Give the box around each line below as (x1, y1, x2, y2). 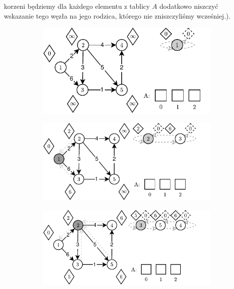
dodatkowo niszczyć (159, 1, 218, 11)
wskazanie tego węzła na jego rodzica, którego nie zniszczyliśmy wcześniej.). (4, 10, 231, 21)
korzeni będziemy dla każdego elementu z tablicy (4, 1, 150, 11)
